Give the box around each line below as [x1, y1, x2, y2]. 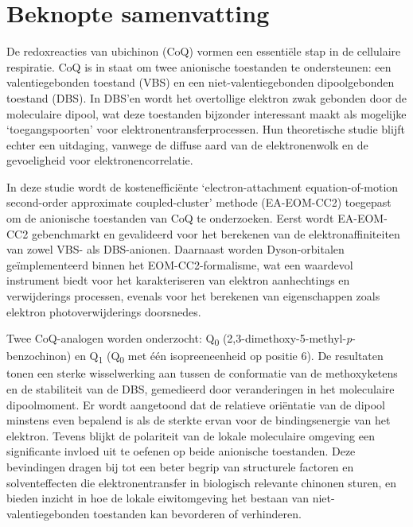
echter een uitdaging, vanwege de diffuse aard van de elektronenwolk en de [6, 136, 368, 153]
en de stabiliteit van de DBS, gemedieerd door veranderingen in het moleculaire [6, 381, 395, 397]
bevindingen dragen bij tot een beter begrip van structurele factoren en [6, 459, 354, 475]
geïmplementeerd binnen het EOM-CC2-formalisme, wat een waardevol [6, 256, 353, 273]
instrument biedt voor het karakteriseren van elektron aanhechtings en [6, 272, 350, 289]
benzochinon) [6, 347, 72, 364]
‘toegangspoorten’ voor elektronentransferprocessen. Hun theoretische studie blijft [6, 121, 405, 138]
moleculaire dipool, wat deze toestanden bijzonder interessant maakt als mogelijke [6, 105, 407, 122]
